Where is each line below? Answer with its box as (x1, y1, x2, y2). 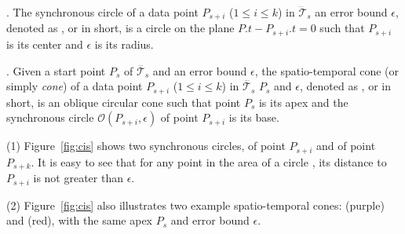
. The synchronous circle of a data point (6, 4, 199, 20)
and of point (316, 137, 376, 154)
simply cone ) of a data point (6, 78, 143, 94)
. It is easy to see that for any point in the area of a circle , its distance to (31, 153, 387, 170)
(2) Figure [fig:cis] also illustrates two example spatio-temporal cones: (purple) (6, 196, 385, 213)
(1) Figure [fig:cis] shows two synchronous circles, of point (6, 137, 286, 154)
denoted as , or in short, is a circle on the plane (6, 20, 235, 36)
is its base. (228, 109, 279, 126)
